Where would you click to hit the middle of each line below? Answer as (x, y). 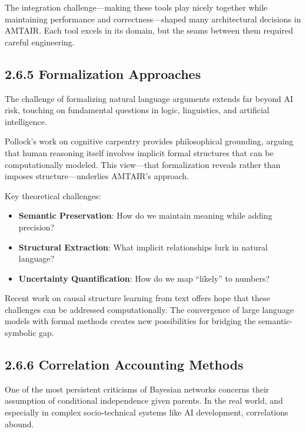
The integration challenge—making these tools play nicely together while (136, 7)
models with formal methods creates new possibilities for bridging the (130, 321)
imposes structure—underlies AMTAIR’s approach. (97, 176)
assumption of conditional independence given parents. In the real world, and (144, 400)
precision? (36, 227)
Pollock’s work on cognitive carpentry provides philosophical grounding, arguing (149, 141)
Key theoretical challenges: (53, 195)
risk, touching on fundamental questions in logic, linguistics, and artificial (137, 110)
